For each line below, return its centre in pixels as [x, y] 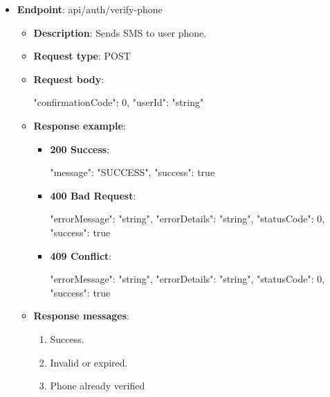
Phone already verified [98, 386]
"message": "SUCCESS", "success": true [132, 172]
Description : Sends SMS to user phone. [120, 32]
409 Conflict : [81, 255]
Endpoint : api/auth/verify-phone [90, 9]
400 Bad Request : [93, 195]
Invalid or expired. [89, 362]
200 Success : [80, 149]
